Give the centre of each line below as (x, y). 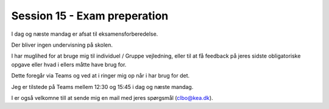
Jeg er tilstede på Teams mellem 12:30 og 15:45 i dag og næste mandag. (102, 87)
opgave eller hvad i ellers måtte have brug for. (69, 64)
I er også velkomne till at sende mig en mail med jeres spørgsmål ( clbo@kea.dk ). (112, 97)
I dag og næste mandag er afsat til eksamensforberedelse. (85, 34)
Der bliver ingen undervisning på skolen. (62, 45)
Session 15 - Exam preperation (90, 16)
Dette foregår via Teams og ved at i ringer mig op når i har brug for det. (101, 76)
